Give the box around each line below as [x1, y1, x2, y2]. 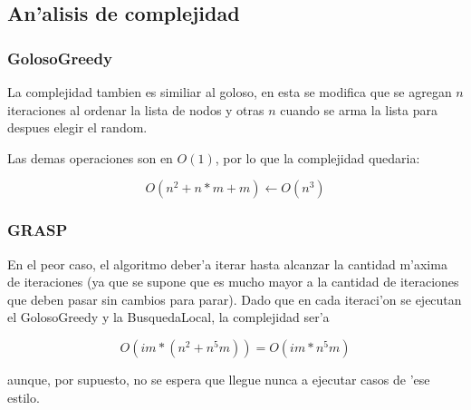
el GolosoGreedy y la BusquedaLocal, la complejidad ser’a [7, 307, 330, 327]
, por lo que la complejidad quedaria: [215, 148, 420, 167]
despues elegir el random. [7, 118, 148, 137]
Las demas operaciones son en [7, 148, 173, 167]
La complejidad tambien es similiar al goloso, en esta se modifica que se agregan [7, 83, 452, 101]
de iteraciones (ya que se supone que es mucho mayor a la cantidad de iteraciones [7, 272, 459, 291]
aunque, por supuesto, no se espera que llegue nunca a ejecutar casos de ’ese [7, 369, 430, 388]
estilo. [7, 387, 40, 406]
